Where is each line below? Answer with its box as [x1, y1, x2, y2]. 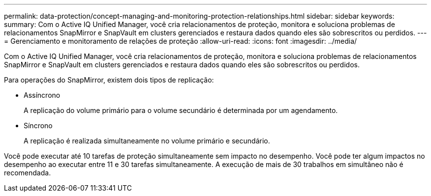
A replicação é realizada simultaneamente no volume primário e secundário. [24, 137, 270, 145]
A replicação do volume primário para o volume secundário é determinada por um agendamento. [24, 106, 338, 114]
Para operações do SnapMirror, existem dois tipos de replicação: [4, 76, 214, 84]
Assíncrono [24, 91, 61, 99]
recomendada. [4, 168, 51, 177]
